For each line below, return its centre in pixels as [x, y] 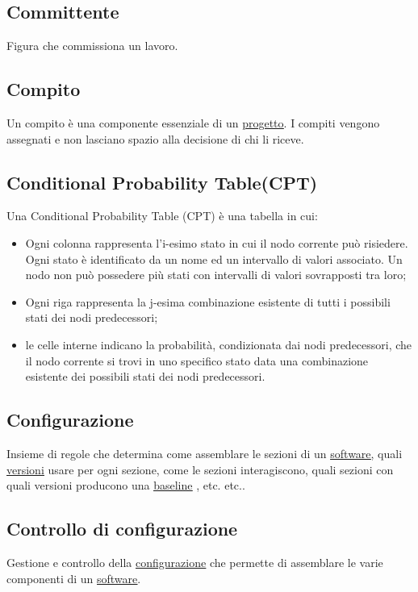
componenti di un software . [74, 578]
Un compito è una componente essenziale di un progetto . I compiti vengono [193, 123]
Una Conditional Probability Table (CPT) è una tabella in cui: [162, 216]
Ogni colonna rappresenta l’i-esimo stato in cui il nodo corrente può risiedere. [217, 242]
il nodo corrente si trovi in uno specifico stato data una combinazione [197, 360]
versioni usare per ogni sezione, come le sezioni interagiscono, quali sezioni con [200, 469]
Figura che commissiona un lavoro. [92, 46]
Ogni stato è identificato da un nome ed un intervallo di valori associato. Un [214, 258]
